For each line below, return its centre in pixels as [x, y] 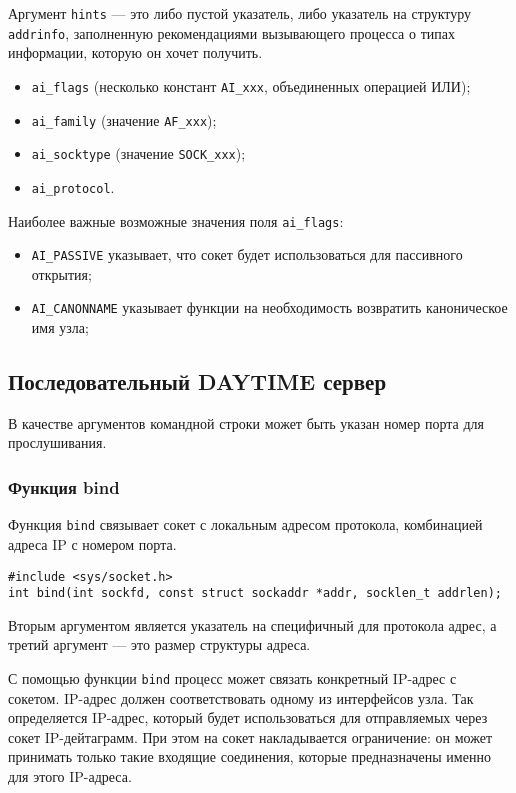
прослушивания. [57, 442]
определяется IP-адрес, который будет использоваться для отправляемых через [248, 717]
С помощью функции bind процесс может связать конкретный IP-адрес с [232, 678]
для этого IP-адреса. [70, 776]
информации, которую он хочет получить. [135, 52]
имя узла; [60, 327]
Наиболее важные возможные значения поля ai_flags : [176, 220]
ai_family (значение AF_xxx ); [124, 119]
